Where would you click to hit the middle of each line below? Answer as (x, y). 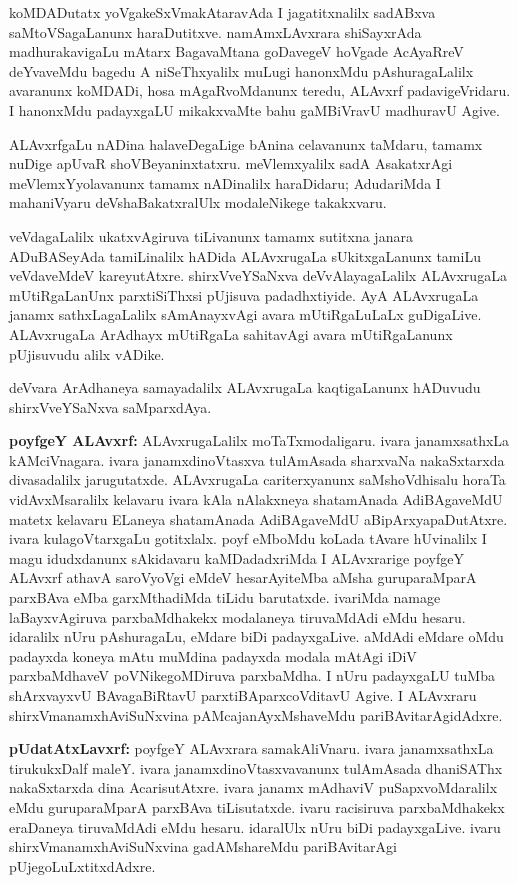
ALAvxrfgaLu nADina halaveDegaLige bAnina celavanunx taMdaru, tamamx (246, 143)
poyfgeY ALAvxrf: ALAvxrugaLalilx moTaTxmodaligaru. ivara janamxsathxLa (259, 440)
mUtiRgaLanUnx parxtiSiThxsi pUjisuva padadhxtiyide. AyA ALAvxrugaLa (244, 294)
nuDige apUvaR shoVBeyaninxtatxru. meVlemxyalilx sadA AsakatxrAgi (231, 163)
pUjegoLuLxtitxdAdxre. (82, 865)
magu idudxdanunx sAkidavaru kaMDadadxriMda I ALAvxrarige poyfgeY (236, 557)
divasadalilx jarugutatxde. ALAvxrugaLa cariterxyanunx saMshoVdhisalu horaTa (257, 479)
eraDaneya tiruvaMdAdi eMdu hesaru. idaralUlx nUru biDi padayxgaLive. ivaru (255, 826)
